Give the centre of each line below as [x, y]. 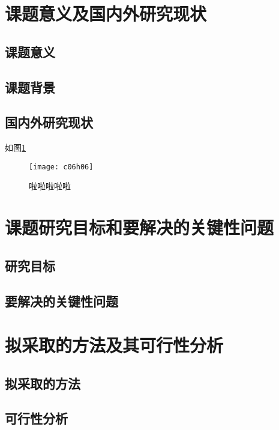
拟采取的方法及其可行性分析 [114, 345]
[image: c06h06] [61, 167]
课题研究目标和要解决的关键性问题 [139, 227]
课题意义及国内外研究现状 [106, 14]
